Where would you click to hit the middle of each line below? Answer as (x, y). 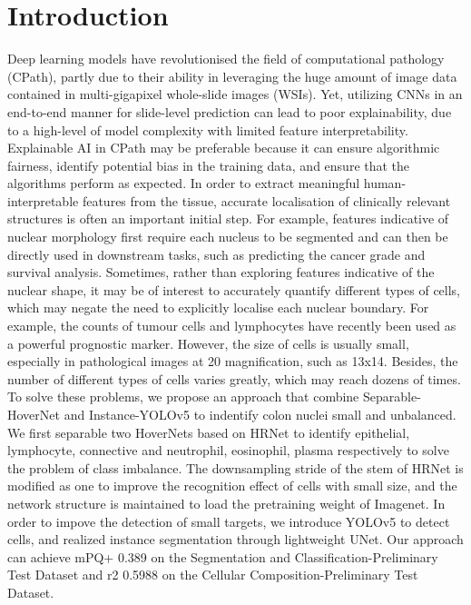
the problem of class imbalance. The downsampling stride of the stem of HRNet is (235, 467)
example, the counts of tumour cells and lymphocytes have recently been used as (232, 326)
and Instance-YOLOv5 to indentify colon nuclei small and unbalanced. (260, 414)
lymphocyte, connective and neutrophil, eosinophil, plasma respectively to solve (228, 450)
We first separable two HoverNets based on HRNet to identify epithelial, (209, 432)
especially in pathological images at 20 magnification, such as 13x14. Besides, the (233, 361)
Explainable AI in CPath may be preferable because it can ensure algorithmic (224, 148)
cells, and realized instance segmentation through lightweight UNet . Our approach (235, 539)
